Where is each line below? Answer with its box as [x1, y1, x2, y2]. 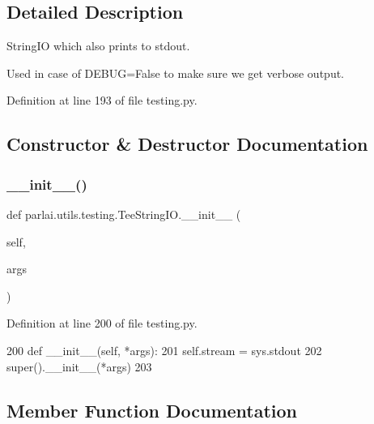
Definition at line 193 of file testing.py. [6, 92, 198, 109]
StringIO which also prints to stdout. [6, 37, 190, 54]
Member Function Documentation [6, 397, 298, 422]
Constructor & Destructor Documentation [6, 131, 368, 156]
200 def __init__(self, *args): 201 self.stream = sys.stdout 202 [6, 341, 322, 358]
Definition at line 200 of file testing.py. [6, 315, 198, 332]
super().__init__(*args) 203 [6, 358, 152, 375]
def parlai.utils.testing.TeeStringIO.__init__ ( [6, 205, 241, 222]
